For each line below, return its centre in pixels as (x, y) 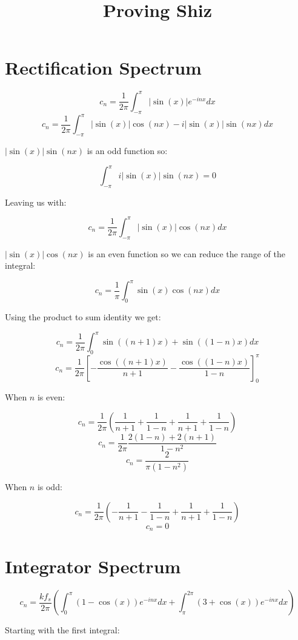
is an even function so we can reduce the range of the (187, 253)
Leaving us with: (36, 202)
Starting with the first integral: (62, 630)
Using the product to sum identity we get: (83, 317)
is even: (51, 397)
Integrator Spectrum (93, 566)
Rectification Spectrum (103, 68)
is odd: (50, 486)
